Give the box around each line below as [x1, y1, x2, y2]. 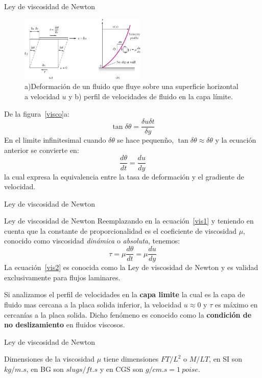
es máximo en [215, 299, 258, 309]
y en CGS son [100, 363, 144, 374]
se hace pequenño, [117, 135, 174, 145]
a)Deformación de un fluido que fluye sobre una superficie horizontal [25, 81, 239, 92]
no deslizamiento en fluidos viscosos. [4, 319, 125, 330]
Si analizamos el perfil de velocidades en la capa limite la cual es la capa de [4, 289, 245, 300]
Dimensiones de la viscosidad [4, 353, 95, 364]
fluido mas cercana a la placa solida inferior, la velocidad [4, 299, 182, 309]
